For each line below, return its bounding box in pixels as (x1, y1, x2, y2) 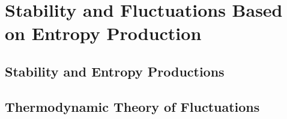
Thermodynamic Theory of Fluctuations (5, 97, 260, 115)
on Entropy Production (5, 21, 202, 45)
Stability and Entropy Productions (5, 62, 225, 80)
